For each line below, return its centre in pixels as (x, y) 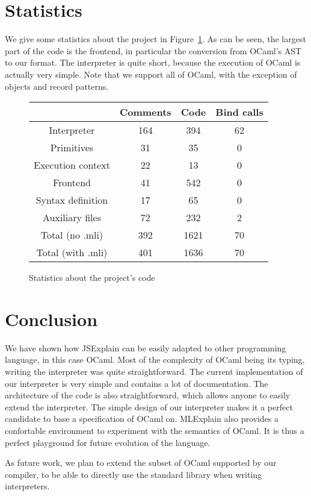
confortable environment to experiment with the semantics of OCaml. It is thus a (155, 430)
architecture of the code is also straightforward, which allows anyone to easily (148, 395)
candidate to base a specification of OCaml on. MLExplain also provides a (142, 419)
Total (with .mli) (72, 253)
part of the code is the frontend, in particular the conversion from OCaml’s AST (153, 50)
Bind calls (239, 112)
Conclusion (51, 319)
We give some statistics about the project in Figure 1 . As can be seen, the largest (155, 39)
